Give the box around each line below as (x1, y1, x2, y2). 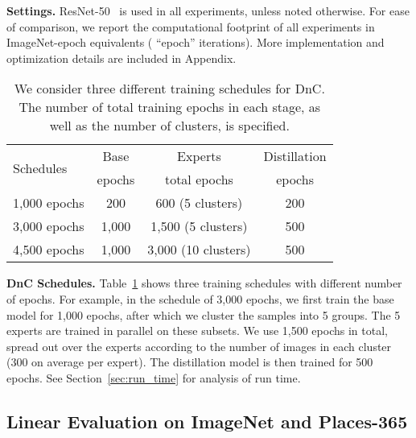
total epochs (164, 170, 233, 189)
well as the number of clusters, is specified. (49, 116, 290, 135)
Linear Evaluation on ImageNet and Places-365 (6, 408, 408, 433)
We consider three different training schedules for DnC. (14, 79, 325, 98)
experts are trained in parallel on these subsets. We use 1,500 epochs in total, (6, 322, 388, 339)
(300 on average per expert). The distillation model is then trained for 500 (6, 353, 373, 370)
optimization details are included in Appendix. (6, 49, 237, 66)
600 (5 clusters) (155, 193, 243, 213)
